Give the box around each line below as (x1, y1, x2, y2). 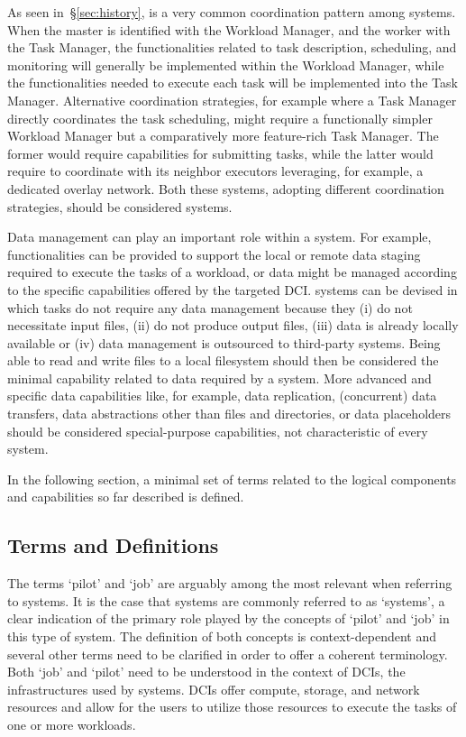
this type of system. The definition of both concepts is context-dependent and (7, 627, 436, 646)
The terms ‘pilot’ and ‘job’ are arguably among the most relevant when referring (7, 574, 452, 593)
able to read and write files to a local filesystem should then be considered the (7, 351, 439, 370)
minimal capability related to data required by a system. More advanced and (7, 368, 432, 387)
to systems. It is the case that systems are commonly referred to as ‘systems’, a (7, 591, 445, 610)
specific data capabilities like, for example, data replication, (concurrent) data (7, 386, 437, 405)
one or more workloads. (7, 714, 136, 733)
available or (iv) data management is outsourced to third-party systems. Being (7, 333, 441, 352)
